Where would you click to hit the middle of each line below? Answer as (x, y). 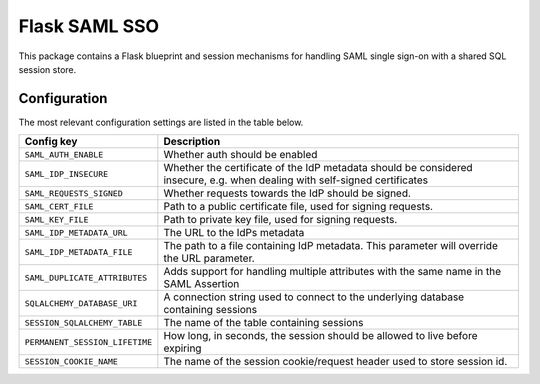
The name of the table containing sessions (263, 323)
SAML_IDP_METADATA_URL (76, 232)
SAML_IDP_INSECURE (66, 173)
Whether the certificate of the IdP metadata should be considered (318, 168)
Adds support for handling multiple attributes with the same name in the (332, 272)
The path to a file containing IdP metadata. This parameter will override (331, 246)
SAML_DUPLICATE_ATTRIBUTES (86, 277)
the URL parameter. (209, 258)
